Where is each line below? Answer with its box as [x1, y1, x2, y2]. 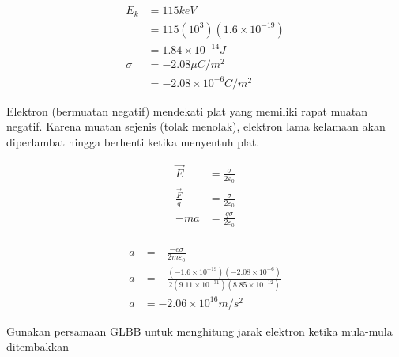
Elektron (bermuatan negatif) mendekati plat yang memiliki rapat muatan [6, 102, 367, 119]
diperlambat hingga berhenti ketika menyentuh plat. [6, 133, 260, 150]
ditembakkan [6, 338, 69, 355]
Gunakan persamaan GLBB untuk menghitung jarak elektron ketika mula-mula [6, 322, 393, 339]
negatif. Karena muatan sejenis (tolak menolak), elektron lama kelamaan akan [6, 118, 386, 135]
